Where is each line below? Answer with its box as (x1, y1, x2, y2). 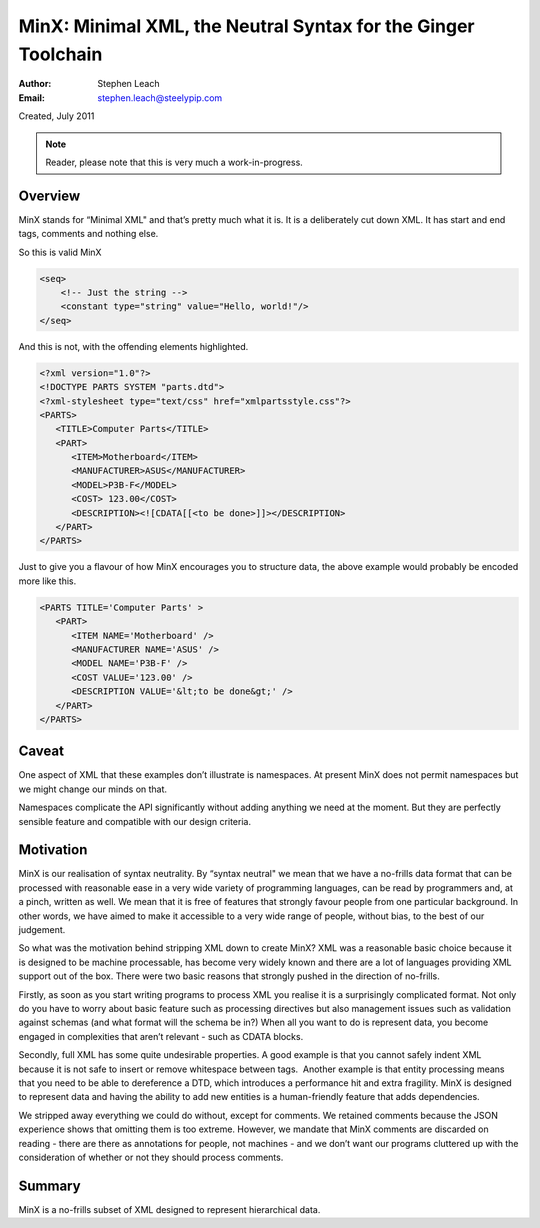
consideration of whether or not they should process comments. (18, 1151, 284, 1163)
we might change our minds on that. (18, 783, 168, 795)
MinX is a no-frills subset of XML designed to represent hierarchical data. (18, 1203, 321, 1215)
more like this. (18, 575, 77, 587)
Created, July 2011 (18, 110, 95, 122)
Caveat (18, 743, 65, 760)
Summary (18, 1177, 81, 1194)
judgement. (18, 924, 66, 936)
